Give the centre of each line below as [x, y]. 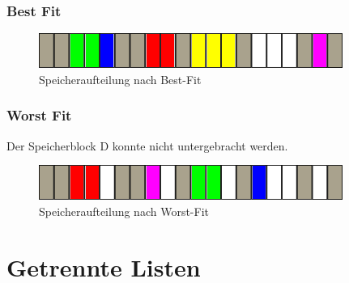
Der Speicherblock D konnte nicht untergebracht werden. [147, 145]
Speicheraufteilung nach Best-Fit [120, 79]
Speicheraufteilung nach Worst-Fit [124, 211]
